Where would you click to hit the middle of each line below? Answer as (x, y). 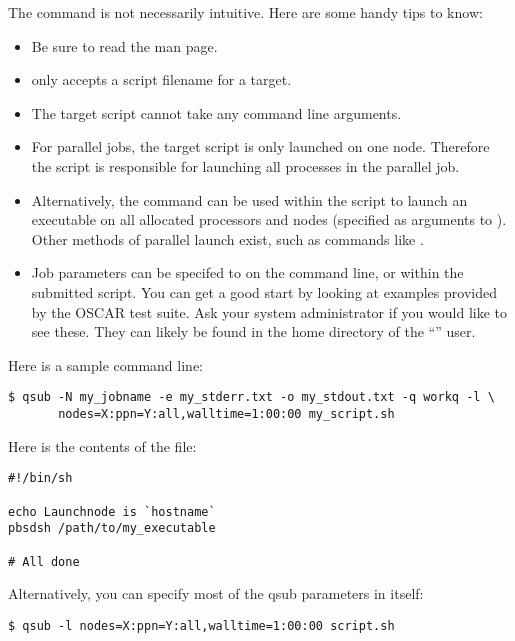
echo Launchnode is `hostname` (112, 511)
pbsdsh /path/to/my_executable (112, 528)
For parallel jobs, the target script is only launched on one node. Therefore (260, 146)
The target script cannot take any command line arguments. (216, 112)
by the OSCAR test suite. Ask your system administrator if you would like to (269, 311)
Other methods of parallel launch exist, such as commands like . (227, 238)
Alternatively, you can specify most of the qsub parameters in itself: (216, 593)
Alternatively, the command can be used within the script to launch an (249, 199)
